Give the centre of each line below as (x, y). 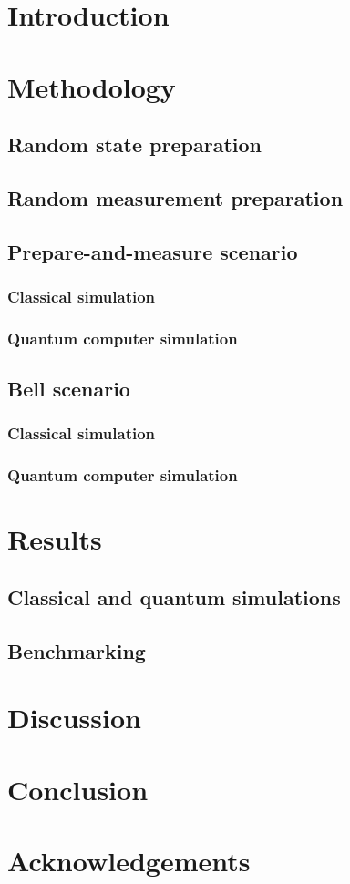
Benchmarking (77, 650)
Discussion (74, 718)
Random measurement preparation (175, 197)
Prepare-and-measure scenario (153, 251)
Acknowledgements (129, 861)
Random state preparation (134, 144)
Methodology (92, 86)
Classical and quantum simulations (174, 597)
